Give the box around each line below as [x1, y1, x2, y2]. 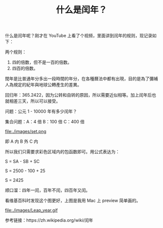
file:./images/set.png [5, 129, 47, 134]
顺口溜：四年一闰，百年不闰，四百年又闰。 [5, 187, 90, 193]
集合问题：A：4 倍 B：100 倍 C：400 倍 [5, 119, 85, 125]
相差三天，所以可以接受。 [9, 98, 61, 104]
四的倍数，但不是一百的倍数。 [12, 59, 72, 65]
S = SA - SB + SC [5, 159, 40, 164]
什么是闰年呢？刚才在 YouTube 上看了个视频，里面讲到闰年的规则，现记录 [5, 33, 153, 39]
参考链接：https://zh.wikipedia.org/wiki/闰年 [5, 217, 94, 223]
